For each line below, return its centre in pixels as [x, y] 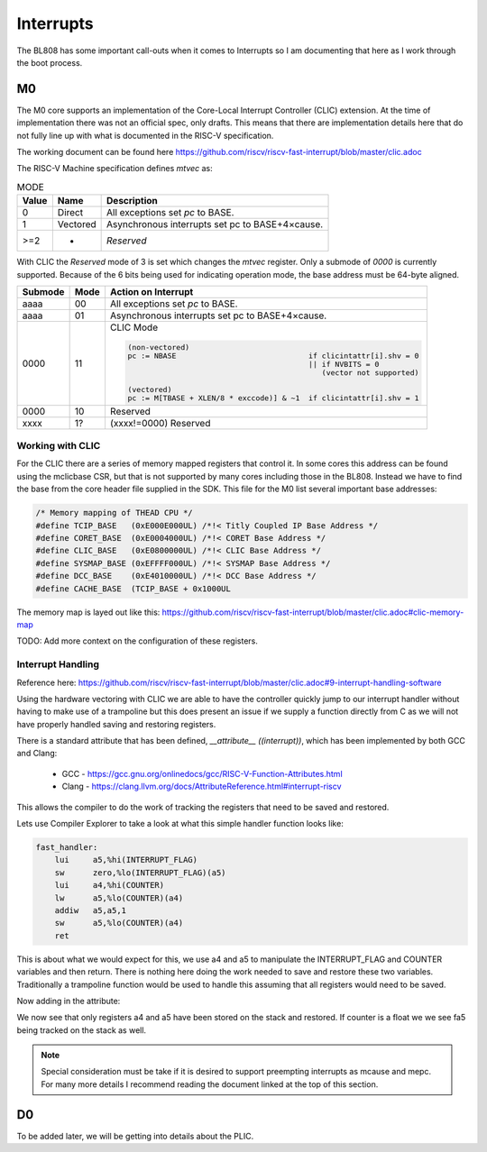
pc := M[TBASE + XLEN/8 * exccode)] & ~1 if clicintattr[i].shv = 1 [273, 398]
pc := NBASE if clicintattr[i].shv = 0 [273, 356]
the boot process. [50, 62]
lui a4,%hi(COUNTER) [110, 885]
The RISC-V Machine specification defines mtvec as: [115, 169]
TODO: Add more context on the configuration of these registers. [138, 641]
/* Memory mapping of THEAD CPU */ [114, 513]
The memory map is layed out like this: [88, 612]
